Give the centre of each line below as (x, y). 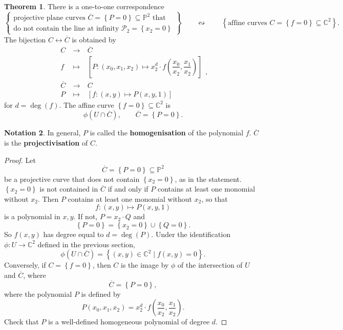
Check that (22, 322)
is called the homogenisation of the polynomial (167, 133)
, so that (215, 198)
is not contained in (69, 189)
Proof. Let (20, 160)
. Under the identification (191, 234)
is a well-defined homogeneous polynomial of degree (129, 322)
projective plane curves (49, 18)
